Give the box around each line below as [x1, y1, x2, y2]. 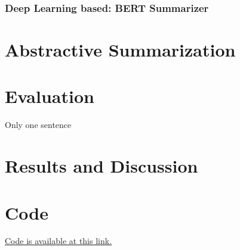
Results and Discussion [5, 154, 198, 178]
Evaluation [5, 84, 94, 108]
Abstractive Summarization [5, 37, 236, 62]
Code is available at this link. [5, 235, 112, 247]
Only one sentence [5, 118, 72, 131]
